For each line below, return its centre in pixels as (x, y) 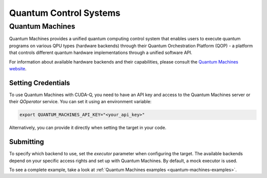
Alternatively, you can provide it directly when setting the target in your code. (88, 128)
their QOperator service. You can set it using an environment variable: (80, 102)
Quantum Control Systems (65, 13)
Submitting (27, 142)
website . (18, 68)
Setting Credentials (40, 83)
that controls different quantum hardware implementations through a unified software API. (101, 53)
